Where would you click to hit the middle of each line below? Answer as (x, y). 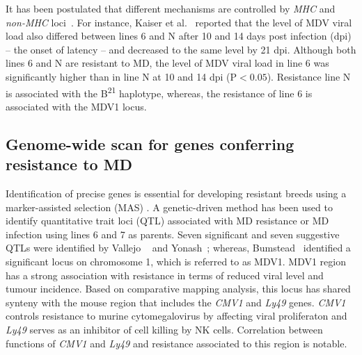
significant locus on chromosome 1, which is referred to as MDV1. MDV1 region (176, 261)
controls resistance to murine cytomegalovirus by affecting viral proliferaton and (176, 316)
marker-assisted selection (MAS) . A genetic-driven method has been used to (169, 207)
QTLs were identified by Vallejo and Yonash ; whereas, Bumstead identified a (178, 248)
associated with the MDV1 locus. (76, 106)
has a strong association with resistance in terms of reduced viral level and (165, 275)
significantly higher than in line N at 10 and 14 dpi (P (121, 76)
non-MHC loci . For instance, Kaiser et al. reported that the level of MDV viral (179, 22)
